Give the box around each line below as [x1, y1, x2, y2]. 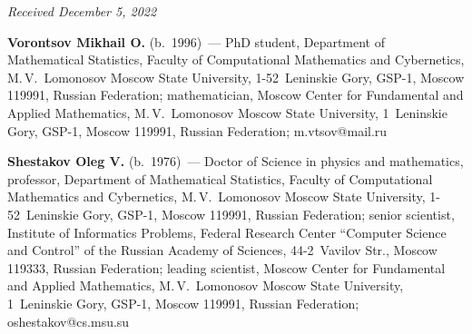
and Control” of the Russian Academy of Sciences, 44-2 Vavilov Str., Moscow [7, 241, 438, 260]
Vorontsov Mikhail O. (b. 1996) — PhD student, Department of [7, 32, 386, 51]
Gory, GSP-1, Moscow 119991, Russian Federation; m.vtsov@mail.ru [7, 121, 388, 140]
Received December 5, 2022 [7, 2, 157, 20]
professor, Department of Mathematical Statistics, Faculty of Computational [7, 169, 433, 188]
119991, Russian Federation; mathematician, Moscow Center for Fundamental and [7, 85, 464, 104]
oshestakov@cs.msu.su [7, 311, 130, 330]
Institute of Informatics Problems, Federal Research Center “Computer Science [7, 222, 447, 241]
